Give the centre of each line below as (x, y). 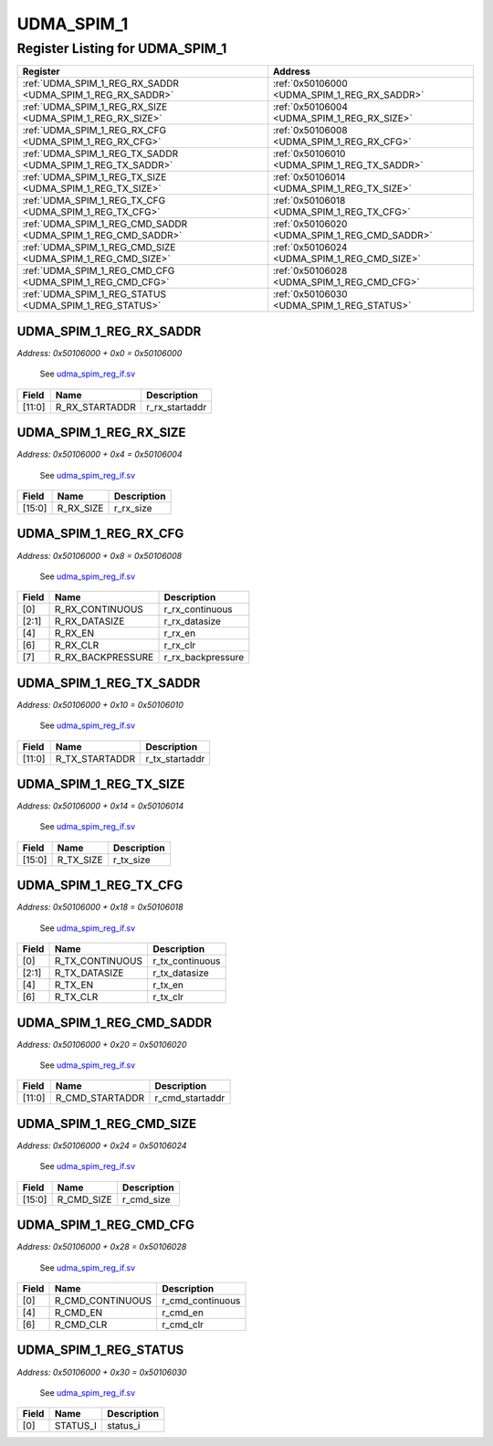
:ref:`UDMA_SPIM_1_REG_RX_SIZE (95, 107)
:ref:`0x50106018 (309, 201)
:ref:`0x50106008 (310, 131)
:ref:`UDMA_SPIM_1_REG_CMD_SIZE (99, 248)
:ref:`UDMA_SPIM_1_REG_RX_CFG (94, 131)
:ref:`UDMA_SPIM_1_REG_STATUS (94, 294)
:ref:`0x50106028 (310, 271)
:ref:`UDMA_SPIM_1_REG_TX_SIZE (94, 177)
